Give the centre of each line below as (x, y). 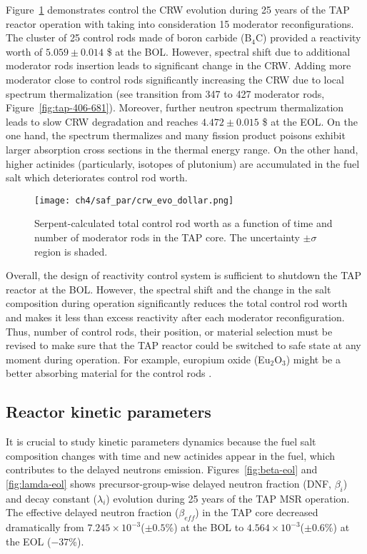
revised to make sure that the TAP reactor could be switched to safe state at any (183, 345)
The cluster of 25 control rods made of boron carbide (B (129, 37)
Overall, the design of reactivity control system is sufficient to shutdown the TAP (184, 275)
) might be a (313, 359)
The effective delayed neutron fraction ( (92, 512)
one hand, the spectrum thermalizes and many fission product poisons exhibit (176, 135)
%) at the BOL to (205, 527)
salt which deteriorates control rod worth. (97, 177)
